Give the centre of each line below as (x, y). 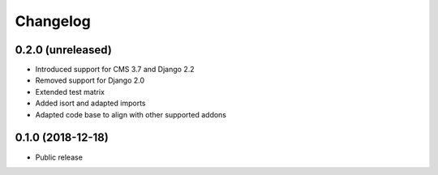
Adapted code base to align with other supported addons (131, 114)
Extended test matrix (70, 92)
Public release (59, 157)
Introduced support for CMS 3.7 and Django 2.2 (115, 70)
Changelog (53, 21)
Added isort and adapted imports (90, 103)
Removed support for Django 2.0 (90, 80)
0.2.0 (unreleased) (64, 50)
